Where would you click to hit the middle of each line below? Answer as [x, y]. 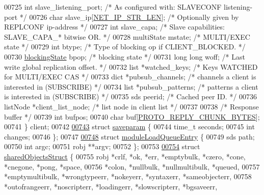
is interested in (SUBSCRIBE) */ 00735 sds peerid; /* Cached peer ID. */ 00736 [131, 96]
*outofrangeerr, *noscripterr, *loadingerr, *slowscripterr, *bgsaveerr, [111, 186]
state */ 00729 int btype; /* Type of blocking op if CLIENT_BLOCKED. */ [125, 47]
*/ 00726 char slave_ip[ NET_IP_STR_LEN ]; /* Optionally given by [129, 17]
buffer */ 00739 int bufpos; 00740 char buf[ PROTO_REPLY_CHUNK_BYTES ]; [132, 116]
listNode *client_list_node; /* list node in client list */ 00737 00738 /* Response [131, 106]
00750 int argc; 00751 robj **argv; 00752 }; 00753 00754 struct [102, 146]
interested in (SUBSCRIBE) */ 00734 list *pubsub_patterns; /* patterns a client [131, 86]
